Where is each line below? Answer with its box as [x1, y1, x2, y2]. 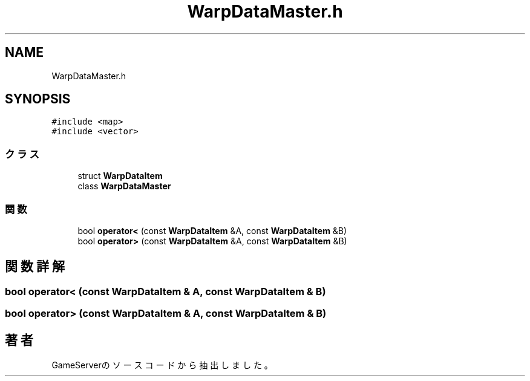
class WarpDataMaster [77, 181, 171, 192]
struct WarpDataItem [77, 171, 163, 181]
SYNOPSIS [5, 91, 71, 107]
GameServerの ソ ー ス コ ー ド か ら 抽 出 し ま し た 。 [51, 360, 273, 370]
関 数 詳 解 [5, 259, 65, 275]
